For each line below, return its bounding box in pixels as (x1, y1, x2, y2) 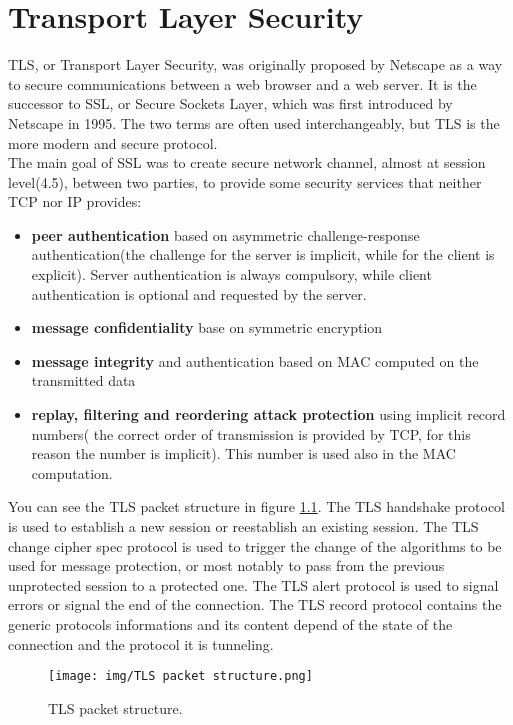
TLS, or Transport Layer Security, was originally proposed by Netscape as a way (8, 54, 503, 75)
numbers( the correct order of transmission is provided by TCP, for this (31, 423, 471, 444)
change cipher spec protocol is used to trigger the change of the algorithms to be (8, 535, 502, 556)
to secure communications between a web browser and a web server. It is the (8, 73, 477, 94)
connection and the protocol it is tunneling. (8, 633, 274, 654)
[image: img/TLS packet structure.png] (48, 669, 313, 684)
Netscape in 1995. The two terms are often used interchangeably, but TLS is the (8, 112, 500, 133)
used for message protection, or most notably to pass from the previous (8, 555, 445, 576)
